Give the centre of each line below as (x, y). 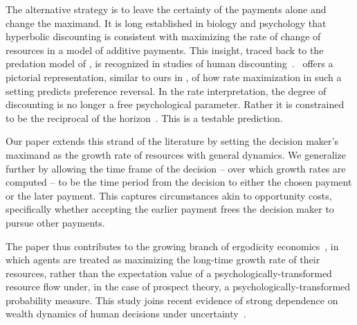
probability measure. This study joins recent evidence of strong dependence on (172, 300)
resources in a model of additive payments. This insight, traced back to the (165, 50)
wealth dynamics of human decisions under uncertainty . (126, 314)
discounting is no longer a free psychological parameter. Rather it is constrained (175, 104)
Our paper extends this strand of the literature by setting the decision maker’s (172, 141)
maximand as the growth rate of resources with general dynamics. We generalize (176, 154)
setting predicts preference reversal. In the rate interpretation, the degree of (166, 90)
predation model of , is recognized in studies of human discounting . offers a (170, 63)
